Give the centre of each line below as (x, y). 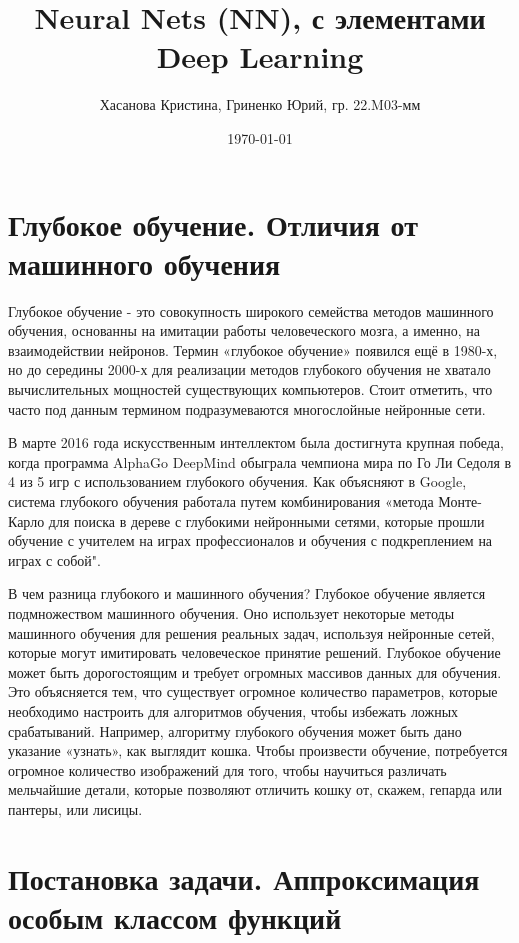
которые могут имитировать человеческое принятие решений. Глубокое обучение (254, 652)
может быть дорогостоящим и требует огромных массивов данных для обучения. (255, 671)
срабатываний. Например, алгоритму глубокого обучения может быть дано (235, 730)
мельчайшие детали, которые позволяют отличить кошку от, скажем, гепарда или (255, 789)
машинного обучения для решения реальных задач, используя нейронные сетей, (251, 632)
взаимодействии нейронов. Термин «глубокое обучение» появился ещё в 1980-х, (253, 349)
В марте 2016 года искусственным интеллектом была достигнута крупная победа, (256, 442)
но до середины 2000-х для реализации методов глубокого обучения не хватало (249, 369)
